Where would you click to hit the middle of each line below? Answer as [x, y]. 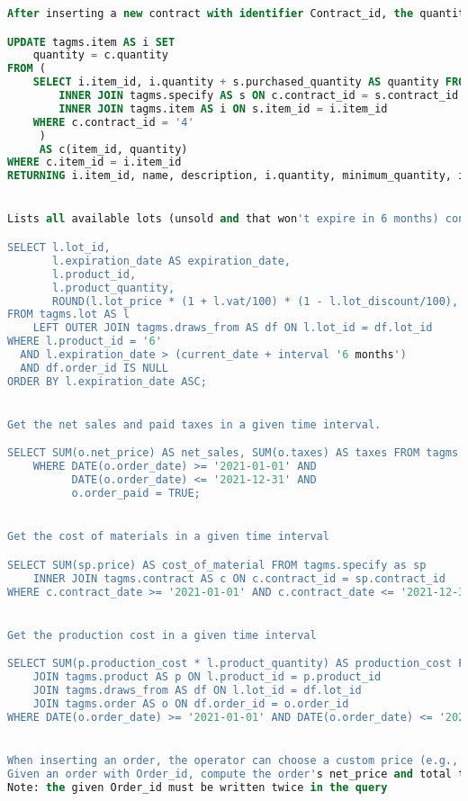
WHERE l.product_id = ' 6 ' [85, 342]
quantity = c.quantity [100, 55]
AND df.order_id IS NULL [94, 368]
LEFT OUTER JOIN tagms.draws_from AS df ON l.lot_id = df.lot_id [233, 328]
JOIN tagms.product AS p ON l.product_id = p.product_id [207, 677]
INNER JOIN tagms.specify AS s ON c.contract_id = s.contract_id [259, 96]
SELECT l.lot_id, [59, 247]
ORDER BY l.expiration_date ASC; [107, 381]
